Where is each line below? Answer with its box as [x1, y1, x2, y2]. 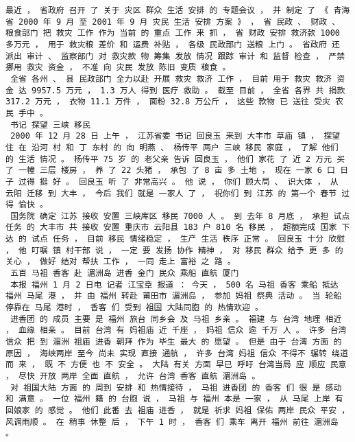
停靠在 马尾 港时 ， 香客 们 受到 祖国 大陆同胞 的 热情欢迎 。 [5, 303, 264, 313]
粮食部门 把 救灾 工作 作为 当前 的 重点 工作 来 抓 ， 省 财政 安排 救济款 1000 [5, 28, 341, 38]
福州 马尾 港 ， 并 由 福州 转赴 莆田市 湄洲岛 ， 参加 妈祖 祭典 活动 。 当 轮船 [5, 291, 342, 301]
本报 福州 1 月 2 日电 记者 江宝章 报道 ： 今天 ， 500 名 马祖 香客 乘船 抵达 [10, 279, 339, 290]
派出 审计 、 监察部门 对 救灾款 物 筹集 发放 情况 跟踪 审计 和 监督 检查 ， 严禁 [5, 51, 345, 61]
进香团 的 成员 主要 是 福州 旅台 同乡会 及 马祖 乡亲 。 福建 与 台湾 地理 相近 [10, 314, 342, 324]
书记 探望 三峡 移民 [10, 119, 90, 130]
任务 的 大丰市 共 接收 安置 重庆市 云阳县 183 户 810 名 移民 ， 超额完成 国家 [5, 222, 337, 233]
